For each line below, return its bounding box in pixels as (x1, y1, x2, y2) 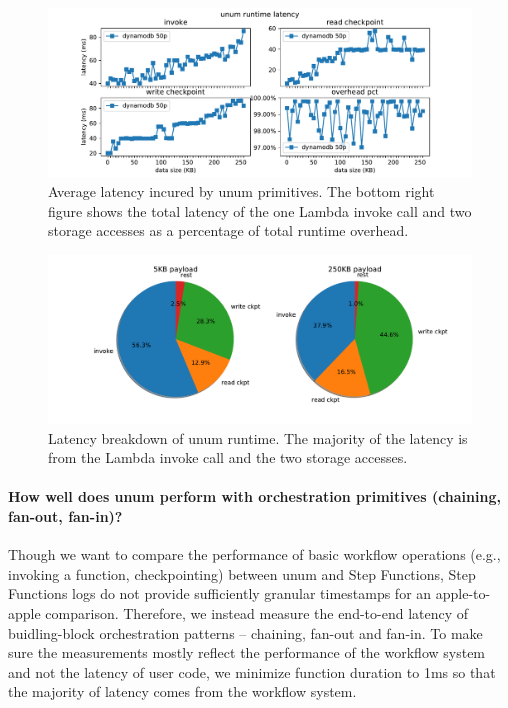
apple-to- (435, 583, 491, 604)
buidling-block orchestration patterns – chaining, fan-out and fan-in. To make (8, 622, 483, 643)
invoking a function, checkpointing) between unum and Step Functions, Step (8, 563, 476, 584)
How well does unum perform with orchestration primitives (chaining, (8, 486, 501, 507)
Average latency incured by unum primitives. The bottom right (48, 180, 435, 201)
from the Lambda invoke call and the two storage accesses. (48, 447, 408, 468)
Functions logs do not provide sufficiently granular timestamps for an (8, 583, 432, 604)
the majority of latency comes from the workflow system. (8, 681, 357, 702)
